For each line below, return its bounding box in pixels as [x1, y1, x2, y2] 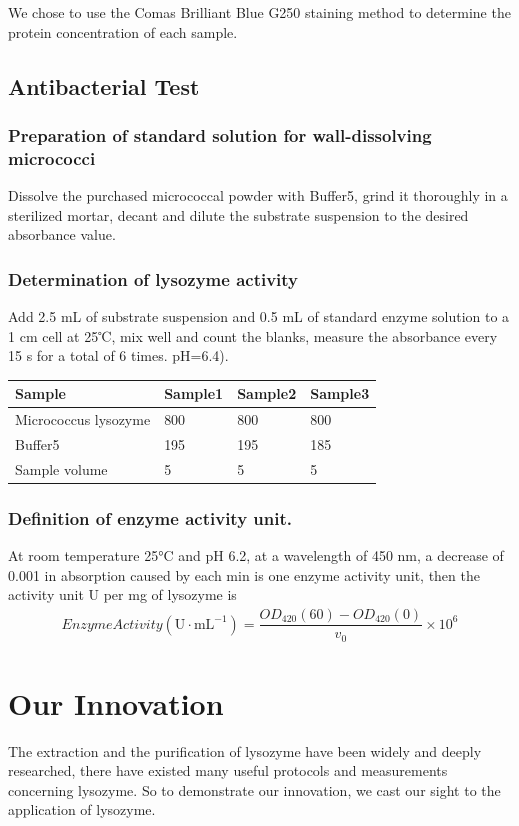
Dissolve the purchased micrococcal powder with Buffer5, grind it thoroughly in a [8, 185, 508, 206]
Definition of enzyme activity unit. [8, 505, 292, 530]
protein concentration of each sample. [8, 21, 238, 42]
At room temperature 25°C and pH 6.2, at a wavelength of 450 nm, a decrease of [8, 545, 504, 566]
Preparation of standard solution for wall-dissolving [8, 122, 432, 147]
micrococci [8, 145, 96, 170]
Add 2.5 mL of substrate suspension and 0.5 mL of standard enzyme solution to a [8, 306, 510, 327]
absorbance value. [8, 224, 116, 245]
